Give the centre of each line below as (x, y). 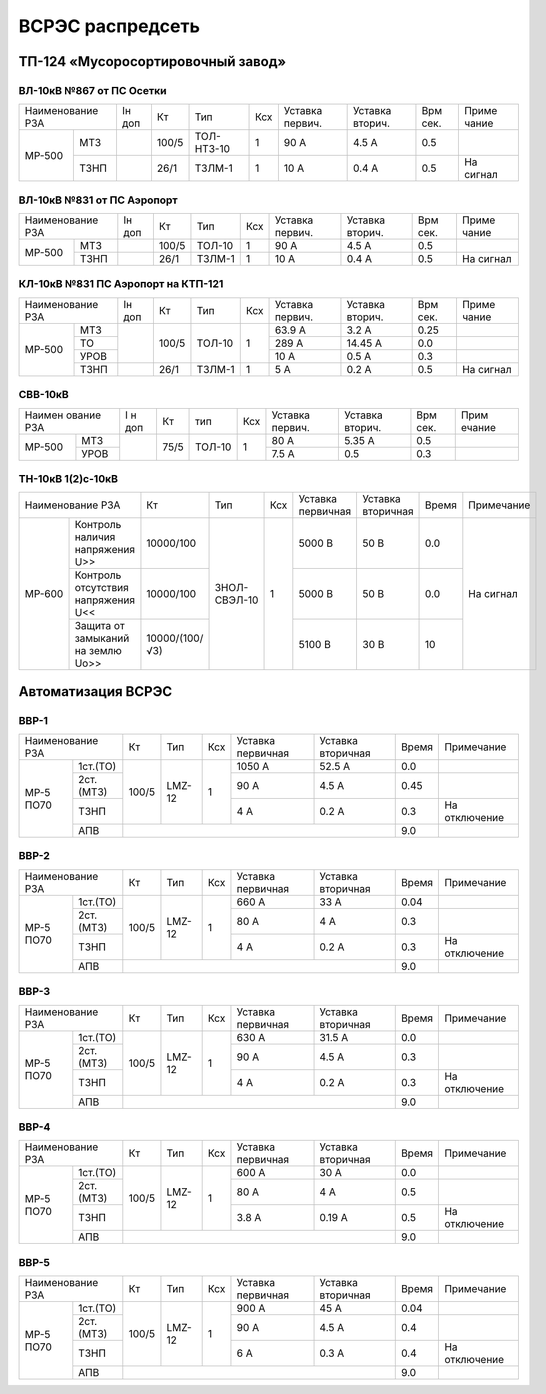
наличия (95, 537)
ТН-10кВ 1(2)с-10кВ (68, 478)
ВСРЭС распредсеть (109, 26)
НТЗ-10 (212, 149)
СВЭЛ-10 (236, 600)
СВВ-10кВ (43, 395)
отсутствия (101, 588)
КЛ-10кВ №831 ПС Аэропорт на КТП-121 (121, 284)
